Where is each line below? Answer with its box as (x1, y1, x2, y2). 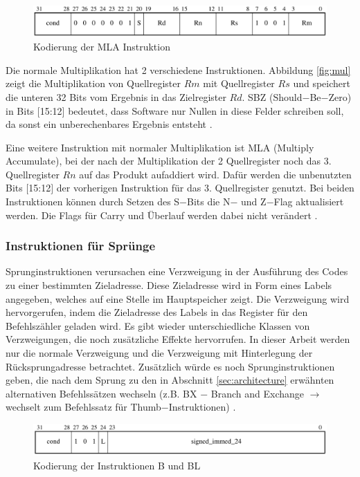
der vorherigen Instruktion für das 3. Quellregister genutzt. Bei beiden (56, 180, 354, 195)
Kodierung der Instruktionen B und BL (33, 458, 201, 472)
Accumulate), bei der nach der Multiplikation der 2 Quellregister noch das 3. (6, 153, 332, 168)
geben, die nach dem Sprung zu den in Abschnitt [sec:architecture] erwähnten (6, 373, 334, 387)
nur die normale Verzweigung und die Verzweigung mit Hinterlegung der (6, 346, 313, 360)
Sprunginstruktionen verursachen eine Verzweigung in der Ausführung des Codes (6, 264, 348, 279)
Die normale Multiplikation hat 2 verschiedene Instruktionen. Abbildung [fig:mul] (6, 62, 351, 77)
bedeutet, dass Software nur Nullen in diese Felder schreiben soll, (68, 103, 344, 118)
